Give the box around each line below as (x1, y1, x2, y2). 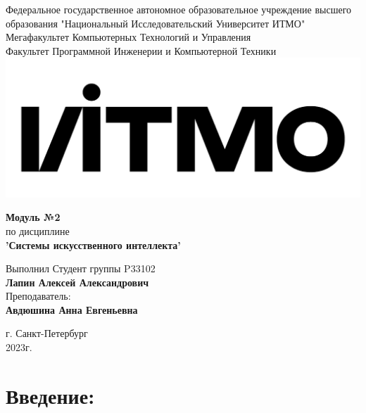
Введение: (6, 381, 95, 409)
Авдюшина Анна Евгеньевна (6, 302, 138, 317)
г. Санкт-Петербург (6, 326, 88, 341)
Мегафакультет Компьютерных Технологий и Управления (6, 30, 251, 44)
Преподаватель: (6, 288, 71, 303)
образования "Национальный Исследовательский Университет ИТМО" (6, 15, 305, 30)
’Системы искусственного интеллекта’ (6, 237, 181, 252)
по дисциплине (6, 223, 70, 238)
